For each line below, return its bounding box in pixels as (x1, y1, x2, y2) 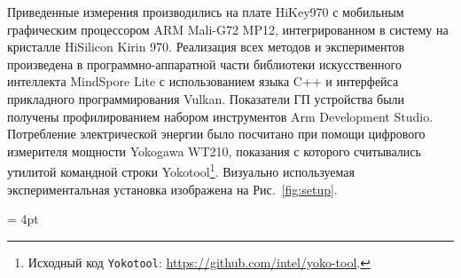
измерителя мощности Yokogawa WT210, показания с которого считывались (7, 141, 421, 160)
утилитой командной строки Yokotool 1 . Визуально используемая (7, 160, 355, 180)
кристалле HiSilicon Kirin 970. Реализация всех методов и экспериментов (7, 37, 405, 56)
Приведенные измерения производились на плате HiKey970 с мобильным (7, 3, 404, 20)
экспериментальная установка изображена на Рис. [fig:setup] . (7, 179, 338, 198)
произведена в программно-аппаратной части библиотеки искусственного (7, 54, 402, 73)
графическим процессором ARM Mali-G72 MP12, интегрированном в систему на (7, 20, 449, 38)
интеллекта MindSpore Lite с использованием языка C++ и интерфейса (7, 72, 399, 91)
